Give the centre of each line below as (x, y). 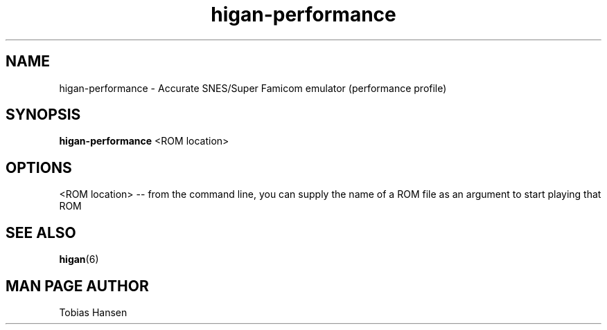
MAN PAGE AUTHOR (77, 286)
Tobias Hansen (93, 312)
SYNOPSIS (43, 115)
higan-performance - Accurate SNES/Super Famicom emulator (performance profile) (253, 88)
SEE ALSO (41, 232)
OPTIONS (39, 167)
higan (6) (79, 259)
